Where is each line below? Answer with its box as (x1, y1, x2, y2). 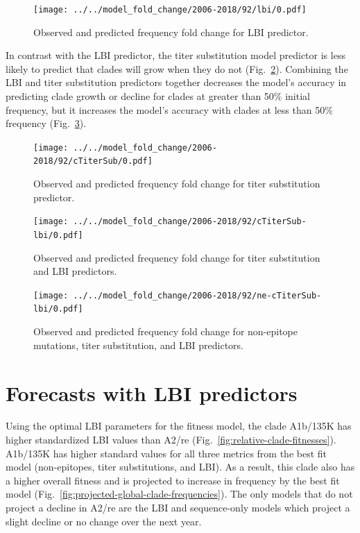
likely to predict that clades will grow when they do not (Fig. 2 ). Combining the (6, 61, 348, 76)
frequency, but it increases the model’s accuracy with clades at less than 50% (6, 102, 333, 117)
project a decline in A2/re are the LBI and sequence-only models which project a (6, 500, 350, 514)
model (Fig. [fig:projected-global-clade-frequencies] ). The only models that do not (6, 487, 353, 501)
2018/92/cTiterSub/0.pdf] (33, 156, 153, 167)
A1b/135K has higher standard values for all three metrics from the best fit (6, 446, 327, 460)
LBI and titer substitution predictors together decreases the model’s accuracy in (6, 75, 347, 90)
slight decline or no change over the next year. (6, 514, 202, 528)
